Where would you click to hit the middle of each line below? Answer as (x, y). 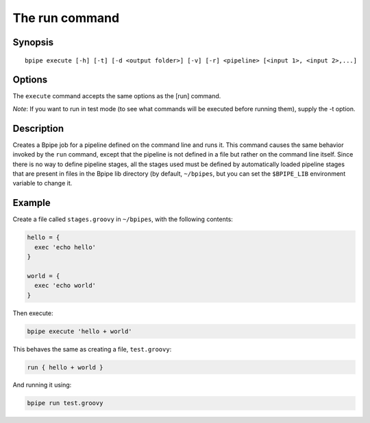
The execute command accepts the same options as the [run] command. (117, 96)
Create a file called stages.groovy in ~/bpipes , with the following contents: (123, 219)
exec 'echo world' (65, 286)
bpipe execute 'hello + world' (80, 331)
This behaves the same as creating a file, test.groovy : (92, 349)
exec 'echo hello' (65, 247)
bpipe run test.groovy (65, 403)
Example (32, 203)
